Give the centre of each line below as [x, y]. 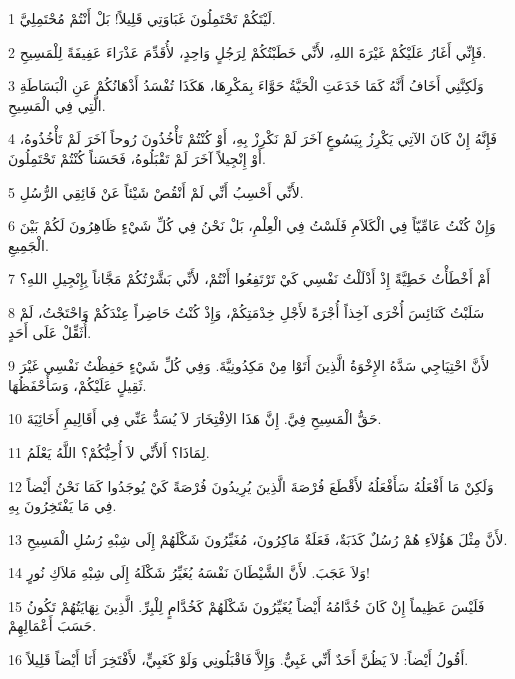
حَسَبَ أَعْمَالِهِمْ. [52, 625]
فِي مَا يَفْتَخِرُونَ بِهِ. [62, 505]
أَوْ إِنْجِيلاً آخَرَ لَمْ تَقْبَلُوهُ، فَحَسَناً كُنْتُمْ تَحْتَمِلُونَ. [137, 157]
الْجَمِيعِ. [28, 244]
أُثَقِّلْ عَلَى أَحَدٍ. [50, 331]
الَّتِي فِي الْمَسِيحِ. [57, 104]
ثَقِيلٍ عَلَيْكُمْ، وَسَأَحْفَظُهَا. [77, 384]
